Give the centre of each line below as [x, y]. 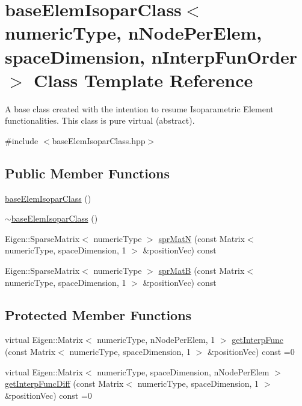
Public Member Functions [87, 173]
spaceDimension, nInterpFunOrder [151, 56]
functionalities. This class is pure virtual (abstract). [100, 120]
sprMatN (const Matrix [202, 238]
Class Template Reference [143, 80]
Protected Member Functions [98, 314]
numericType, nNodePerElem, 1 [156, 340]
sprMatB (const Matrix [202, 271]
